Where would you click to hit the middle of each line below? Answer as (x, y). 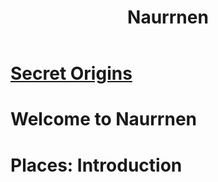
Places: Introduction (96, 165)
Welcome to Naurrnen (104, 119)
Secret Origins (71, 73)
